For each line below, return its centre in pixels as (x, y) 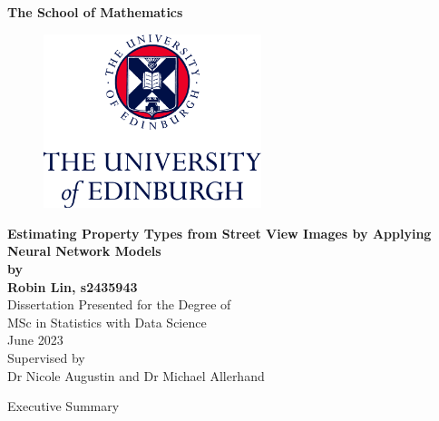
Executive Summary (63, 406)
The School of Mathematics (95, 12)
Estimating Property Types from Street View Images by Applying (219, 233)
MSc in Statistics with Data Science (107, 322)
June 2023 (35, 340)
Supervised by (46, 358)
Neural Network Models (84, 251)
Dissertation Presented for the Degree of (119, 304)
